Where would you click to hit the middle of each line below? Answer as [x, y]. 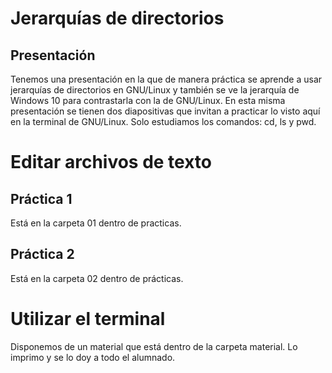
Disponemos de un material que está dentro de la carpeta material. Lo [154, 346]
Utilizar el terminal [88, 319]
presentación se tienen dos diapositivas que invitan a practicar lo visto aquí [165, 111]
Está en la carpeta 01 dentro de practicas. [96, 223]
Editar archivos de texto [111, 162]
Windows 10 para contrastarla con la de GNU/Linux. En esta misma [148, 100]
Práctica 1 [41, 198]
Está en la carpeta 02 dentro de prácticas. [97, 278]
